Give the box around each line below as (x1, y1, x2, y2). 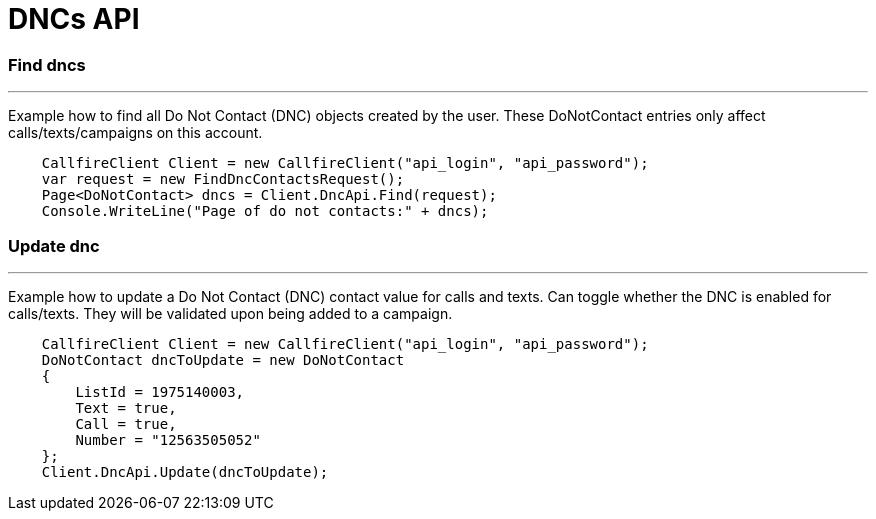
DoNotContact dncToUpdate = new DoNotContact (41, 351, 405, 368)
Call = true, (75, 415, 177, 432)
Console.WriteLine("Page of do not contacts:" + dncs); (41, 203, 489, 220)
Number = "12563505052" (75, 431, 261, 448)
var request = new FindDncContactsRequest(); (41, 171, 405, 188)
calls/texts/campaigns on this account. (8, 124, 263, 142)
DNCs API (8, 2, 140, 36)
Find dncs (8, 54, 86, 75)
